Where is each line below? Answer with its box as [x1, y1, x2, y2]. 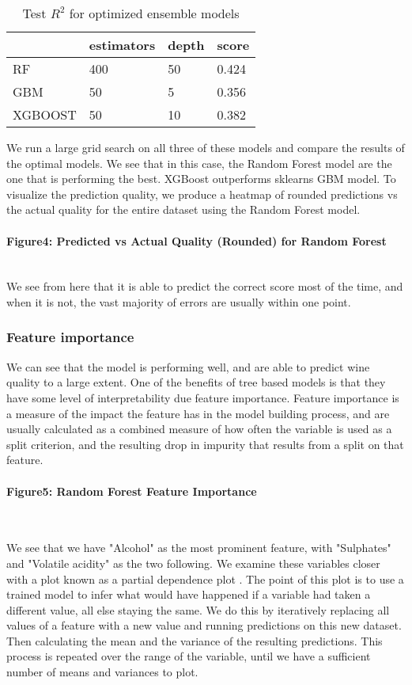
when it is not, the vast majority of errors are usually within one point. [6, 293, 351, 310]
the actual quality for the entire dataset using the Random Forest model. [6, 201, 361, 218]
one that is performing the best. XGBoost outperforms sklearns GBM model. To [6, 170, 396, 187]
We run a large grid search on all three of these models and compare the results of [6, 139, 405, 155]
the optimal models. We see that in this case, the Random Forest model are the [6, 154, 392, 171]
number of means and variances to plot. [6, 664, 198, 680]
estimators [89, 36, 156, 54]
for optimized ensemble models [69, 4, 240, 22]
